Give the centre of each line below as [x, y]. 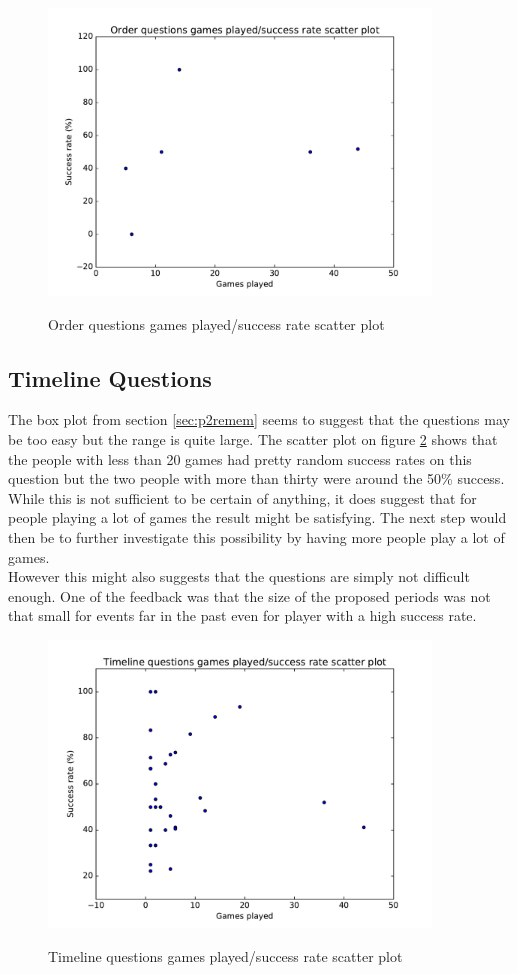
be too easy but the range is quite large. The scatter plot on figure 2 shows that [253, 438]
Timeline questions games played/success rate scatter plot [225, 955]
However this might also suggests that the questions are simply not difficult [239, 576]
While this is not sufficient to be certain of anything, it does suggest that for [242, 497]
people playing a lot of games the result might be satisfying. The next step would [257, 517]
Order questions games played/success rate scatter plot [216, 323]
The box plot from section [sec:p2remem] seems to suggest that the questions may [259, 419]
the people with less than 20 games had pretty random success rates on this [240, 458]
